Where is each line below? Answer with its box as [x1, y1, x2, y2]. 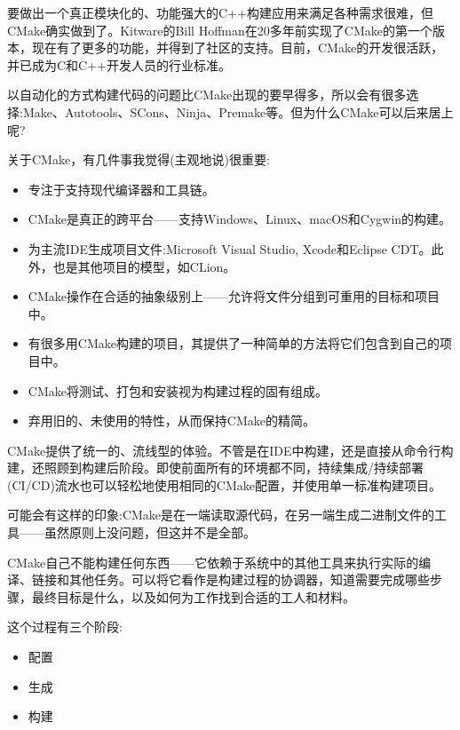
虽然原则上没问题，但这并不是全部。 [44, 523, 256, 542]
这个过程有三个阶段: [7, 617, 123, 636]
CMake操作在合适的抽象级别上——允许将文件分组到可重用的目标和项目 [28, 287, 440, 305]
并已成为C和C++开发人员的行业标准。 [7, 55, 231, 74]
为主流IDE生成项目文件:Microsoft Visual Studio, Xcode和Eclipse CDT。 [28, 239, 432, 258]
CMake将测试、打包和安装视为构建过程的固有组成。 [28, 381, 328, 400]
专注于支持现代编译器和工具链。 [28, 179, 215, 198]
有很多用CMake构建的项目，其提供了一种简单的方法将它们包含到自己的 [28, 334, 440, 353]
